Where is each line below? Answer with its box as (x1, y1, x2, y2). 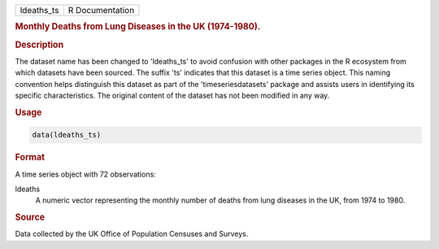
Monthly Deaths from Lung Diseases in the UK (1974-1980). (15, 21, 261, 33)
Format (15, 151, 45, 163)
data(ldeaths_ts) (32, 130, 102, 140)
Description (15, 39, 64, 50)
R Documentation (67, 5, 135, 15)
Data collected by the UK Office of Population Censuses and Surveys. (15, 229, 249, 239)
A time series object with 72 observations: (15, 169, 156, 179)
